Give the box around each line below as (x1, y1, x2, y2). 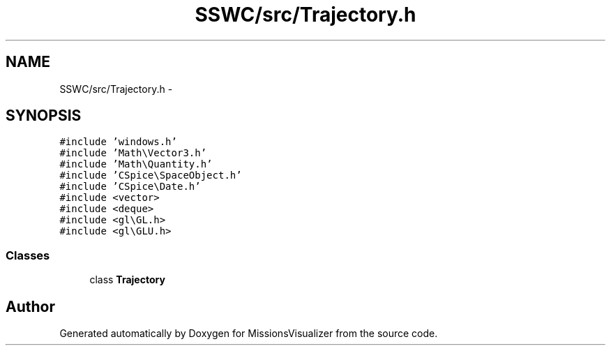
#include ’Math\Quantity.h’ (59, 158, 213, 170)
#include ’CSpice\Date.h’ (59, 181, 201, 193)
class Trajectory (89, 274, 165, 286)
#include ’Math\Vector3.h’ (59, 147, 207, 159)
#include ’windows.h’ (59, 136, 177, 148)
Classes (6, 248, 50, 262)
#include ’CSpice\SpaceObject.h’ (59, 170, 242, 181)
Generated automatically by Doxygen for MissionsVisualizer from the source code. (59, 327, 438, 340)
